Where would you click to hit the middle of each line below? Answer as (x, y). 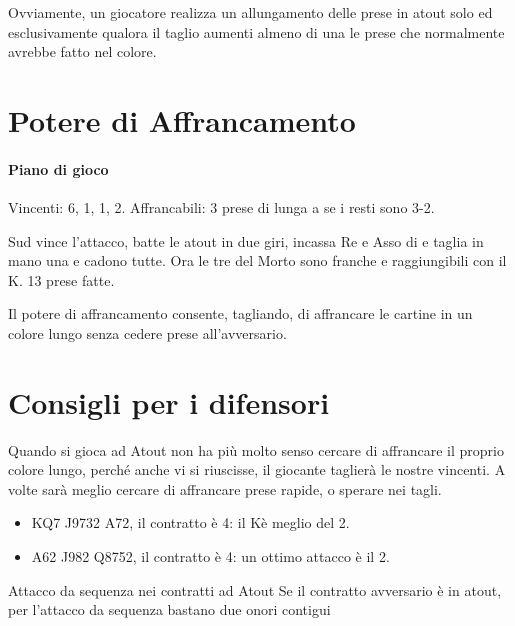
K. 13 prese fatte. (61, 279)
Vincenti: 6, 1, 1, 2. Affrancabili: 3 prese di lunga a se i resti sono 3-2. (221, 206)
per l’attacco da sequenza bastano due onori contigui (169, 609)
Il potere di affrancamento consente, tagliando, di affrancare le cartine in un (240, 313)
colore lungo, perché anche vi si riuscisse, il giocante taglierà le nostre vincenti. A (257, 469)
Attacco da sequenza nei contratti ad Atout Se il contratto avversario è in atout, (255, 589)
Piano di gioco (58, 168)
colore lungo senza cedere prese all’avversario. (147, 332)
